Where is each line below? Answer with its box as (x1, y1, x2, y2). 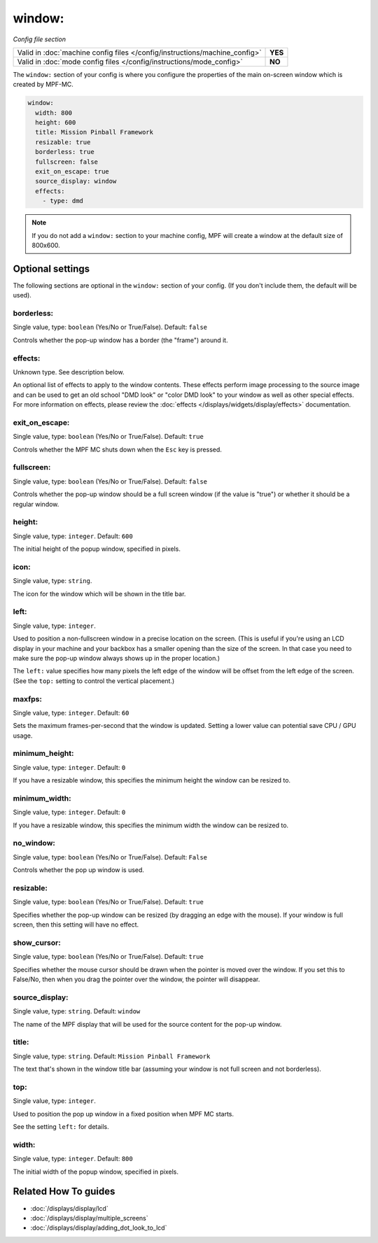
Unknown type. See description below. (13, 367, 125, 376)
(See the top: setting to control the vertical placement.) (13, 676, 175, 685)
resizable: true (35, 138, 91, 146)
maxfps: (13, 694, 42, 703)
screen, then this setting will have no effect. (13, 920, 139, 929)
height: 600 (35, 119, 76, 127)
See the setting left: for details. (13, 1123, 110, 1131)
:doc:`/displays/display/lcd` (30, 1204, 108, 1212)
